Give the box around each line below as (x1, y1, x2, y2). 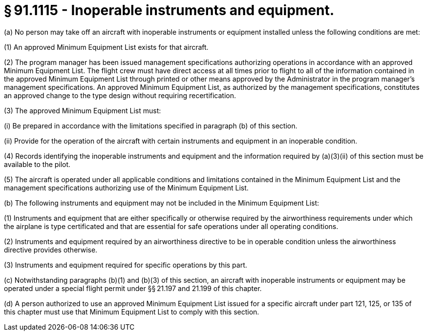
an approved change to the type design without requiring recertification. (4, 91, 236, 100)
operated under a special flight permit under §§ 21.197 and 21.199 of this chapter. (4, 284, 262, 293)
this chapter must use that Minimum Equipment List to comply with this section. (4, 307, 259, 316)
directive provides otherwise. (4, 245, 98, 254)
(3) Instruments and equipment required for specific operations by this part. (4, 260, 247, 269)
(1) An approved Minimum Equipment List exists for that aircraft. (4, 42, 209, 51)
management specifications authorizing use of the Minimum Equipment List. (4, 183, 249, 192)
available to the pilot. (4, 160, 71, 168)
